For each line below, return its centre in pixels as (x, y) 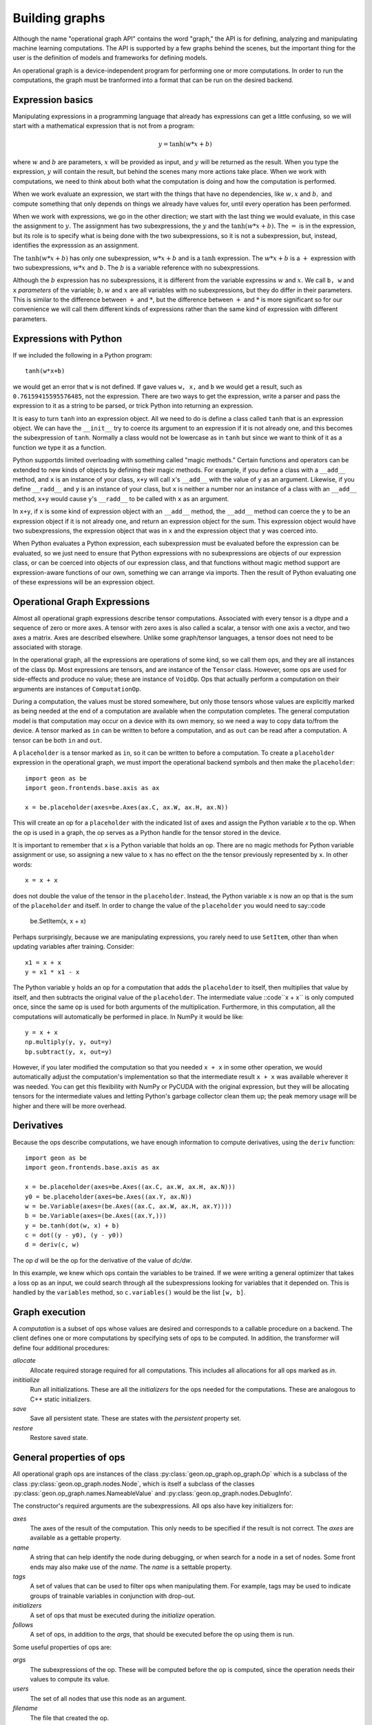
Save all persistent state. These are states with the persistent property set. (135, 1419)
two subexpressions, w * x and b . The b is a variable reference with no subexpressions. (136, 267)
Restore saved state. (59, 1438)
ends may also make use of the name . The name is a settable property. (131, 1567)
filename (25, 1708)
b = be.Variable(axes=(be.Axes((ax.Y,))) (96, 1216)
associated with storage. (48, 647)
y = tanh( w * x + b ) (185, 144)
